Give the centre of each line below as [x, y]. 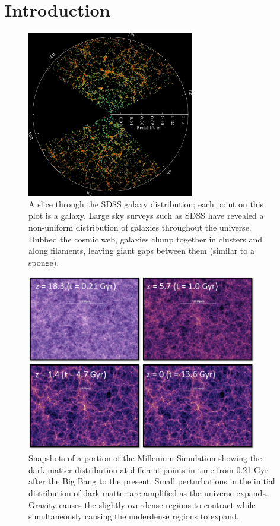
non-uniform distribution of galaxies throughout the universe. [140, 227]
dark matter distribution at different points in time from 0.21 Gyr [148, 469]
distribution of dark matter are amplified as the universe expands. [148, 493]
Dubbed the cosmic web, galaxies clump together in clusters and [146, 239]
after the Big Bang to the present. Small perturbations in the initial [152, 481]
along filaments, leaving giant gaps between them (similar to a [141, 251]
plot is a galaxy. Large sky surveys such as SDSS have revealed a [146, 215]
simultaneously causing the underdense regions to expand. [134, 516]
